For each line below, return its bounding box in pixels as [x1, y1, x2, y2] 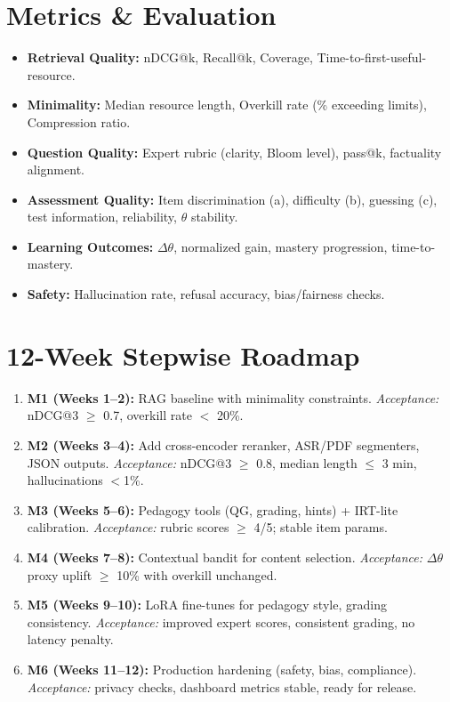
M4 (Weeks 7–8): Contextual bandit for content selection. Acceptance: [27, 547, 423, 566]
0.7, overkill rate [103, 406, 192, 424]
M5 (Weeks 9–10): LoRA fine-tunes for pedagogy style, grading [27, 595, 387, 614]
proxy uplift [27, 565, 92, 584]
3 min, [382, 453, 417, 472]
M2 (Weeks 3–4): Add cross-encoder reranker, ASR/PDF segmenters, [27, 435, 420, 454]
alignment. [27, 160, 84, 179]
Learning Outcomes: [27, 237, 154, 255]
